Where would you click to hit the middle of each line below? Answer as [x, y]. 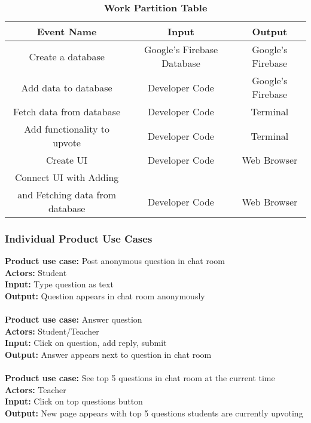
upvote [67, 142]
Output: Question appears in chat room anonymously [105, 296]
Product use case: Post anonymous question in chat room [115, 261]
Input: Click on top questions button [74, 401]
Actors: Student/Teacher [52, 331]
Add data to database [67, 87]
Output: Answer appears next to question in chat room [108, 354]
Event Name [67, 31]
